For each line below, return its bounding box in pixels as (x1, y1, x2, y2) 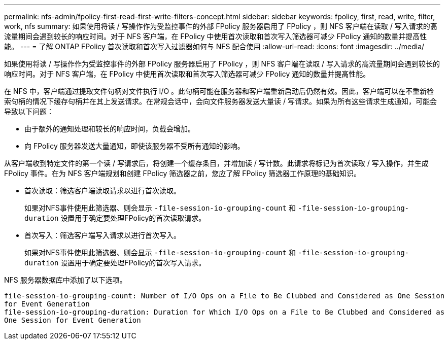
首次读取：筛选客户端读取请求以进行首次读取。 (24, 186, 181, 195)
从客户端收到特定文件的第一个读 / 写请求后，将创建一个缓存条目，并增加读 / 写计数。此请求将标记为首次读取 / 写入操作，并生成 (4, 159, 429, 167)
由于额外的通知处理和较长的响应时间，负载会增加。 (24, 124, 195, 133)
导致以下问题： (4, 107, 54, 116)
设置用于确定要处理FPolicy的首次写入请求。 (60, 258, 206, 267)
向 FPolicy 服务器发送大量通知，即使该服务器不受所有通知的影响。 (24, 142, 245, 150)
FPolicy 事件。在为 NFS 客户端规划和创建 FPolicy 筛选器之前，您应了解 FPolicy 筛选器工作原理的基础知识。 (4, 169, 361, 178)
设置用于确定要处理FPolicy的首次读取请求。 (60, 214, 206, 222)
